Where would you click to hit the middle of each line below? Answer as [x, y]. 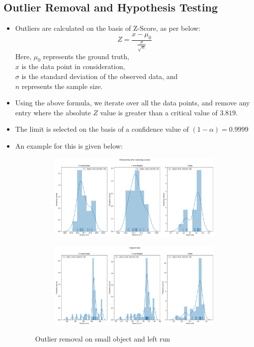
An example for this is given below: [69, 145]
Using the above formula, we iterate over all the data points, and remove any [132, 103]
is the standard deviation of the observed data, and [100, 76]
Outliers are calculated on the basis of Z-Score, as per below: [108, 28]
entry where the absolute [53, 112]
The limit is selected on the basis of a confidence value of [102, 129]
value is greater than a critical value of [159, 112]
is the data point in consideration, [73, 66]
